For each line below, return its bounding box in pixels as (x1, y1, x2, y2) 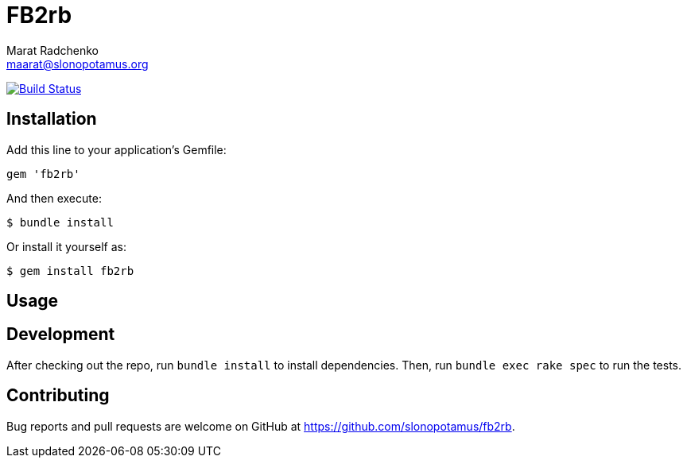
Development (6, 324, 115, 345)
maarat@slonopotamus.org (6, 56, 149, 71)
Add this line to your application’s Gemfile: (6, 142, 227, 157)
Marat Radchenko (6, 43, 99, 57)
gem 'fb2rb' (6, 167, 80, 180)
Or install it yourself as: (6, 239, 126, 253)
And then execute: (6, 191, 102, 205)
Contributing (6, 385, 110, 406)
